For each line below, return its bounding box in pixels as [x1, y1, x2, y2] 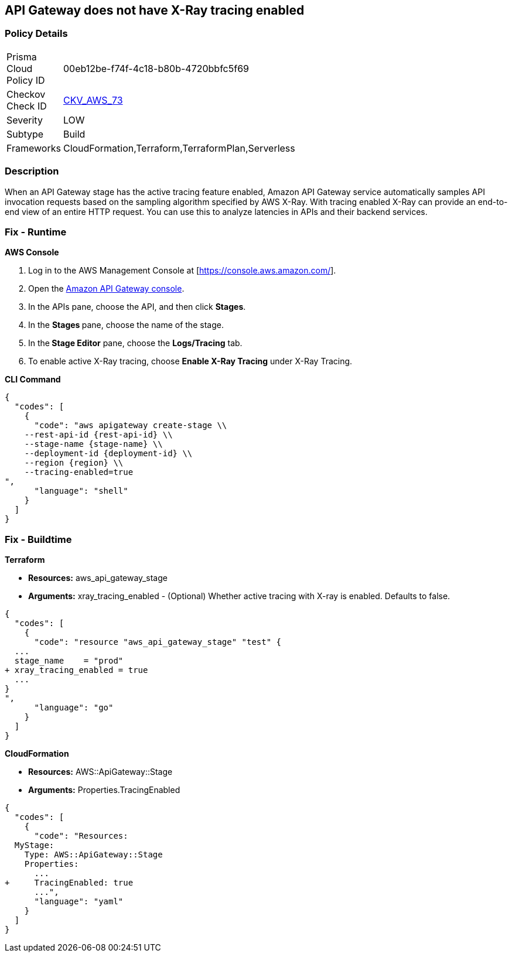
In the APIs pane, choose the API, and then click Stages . [28, 302, 246, 312]
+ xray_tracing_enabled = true [5, 665, 148, 675]
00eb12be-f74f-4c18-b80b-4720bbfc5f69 [63, 62, 250, 74]
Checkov [6, 88, 46, 100]
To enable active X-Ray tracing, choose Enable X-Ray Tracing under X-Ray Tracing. [28, 356, 353, 367]
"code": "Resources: [34, 831, 128, 841]
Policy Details [5, 28, 68, 40]
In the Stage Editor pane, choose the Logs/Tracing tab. [28, 338, 243, 348]
